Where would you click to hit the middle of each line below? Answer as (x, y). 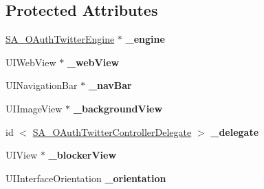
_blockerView (82, 155)
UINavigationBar (42, 85)
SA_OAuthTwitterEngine (60, 39)
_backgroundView (118, 108)
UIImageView (34, 108)
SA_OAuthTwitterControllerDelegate (112, 131)
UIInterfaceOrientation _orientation (86, 178)
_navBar (110, 85)
